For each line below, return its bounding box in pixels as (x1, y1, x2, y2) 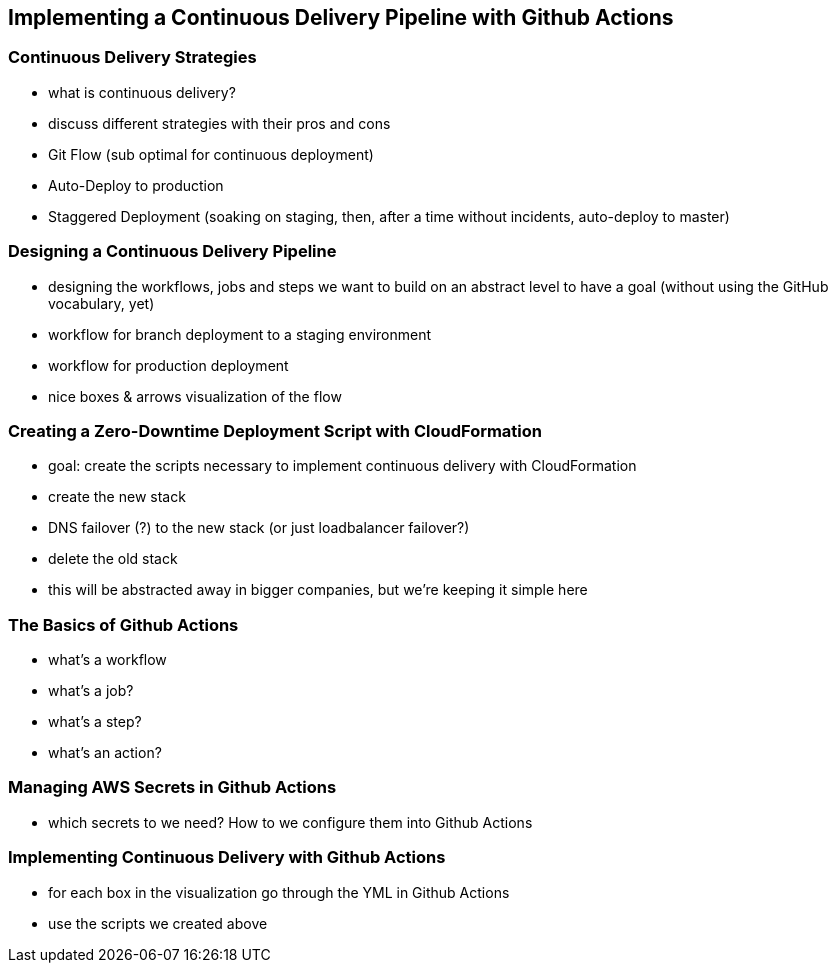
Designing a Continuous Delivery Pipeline (8, 241, 337, 262)
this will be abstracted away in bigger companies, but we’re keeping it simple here (48, 581, 588, 599)
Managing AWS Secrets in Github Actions (8, 777, 337, 798)
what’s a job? (48, 682, 134, 700)
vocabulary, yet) (48, 294, 155, 312)
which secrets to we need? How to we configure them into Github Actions (48, 813, 533, 831)
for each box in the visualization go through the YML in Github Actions (48, 883, 510, 901)
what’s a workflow (48, 651, 167, 669)
